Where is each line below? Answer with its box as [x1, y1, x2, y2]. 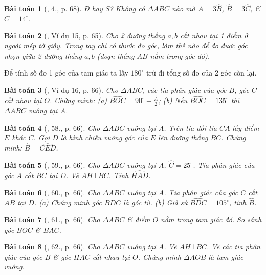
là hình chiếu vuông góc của [60, 132, 148, 143]
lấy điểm [232, 122, 259, 133]
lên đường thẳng [158, 132, 208, 143]
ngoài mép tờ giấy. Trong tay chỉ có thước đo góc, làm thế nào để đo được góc [4, 40, 248, 51]
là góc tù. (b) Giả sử [123, 197, 188, 208]
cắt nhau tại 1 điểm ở [180, 30, 248, 41]
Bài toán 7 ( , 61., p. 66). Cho [4, 214, 100, 224]
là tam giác [208, 251, 243, 262]
